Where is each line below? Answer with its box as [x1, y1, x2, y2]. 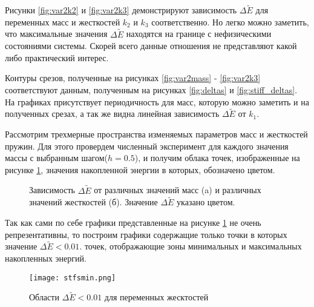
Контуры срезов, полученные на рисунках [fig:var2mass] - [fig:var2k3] [5, 71, 261, 84]
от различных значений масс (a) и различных [94, 183, 261, 196]
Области [29, 291, 59, 303]
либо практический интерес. [5, 51, 109, 64]
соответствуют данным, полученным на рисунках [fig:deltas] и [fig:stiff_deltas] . [5, 84, 298, 96]
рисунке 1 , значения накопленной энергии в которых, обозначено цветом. [5, 163, 275, 176]
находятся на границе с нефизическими [126, 27, 272, 40]
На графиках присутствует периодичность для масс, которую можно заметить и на [5, 95, 309, 108]
